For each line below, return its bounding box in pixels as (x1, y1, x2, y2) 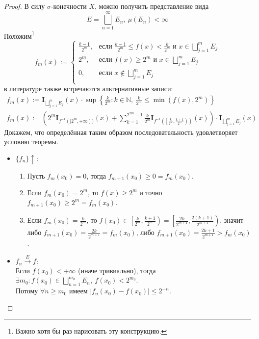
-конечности (51, 1, 87, 11)
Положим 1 (4, 29, 35, 41)
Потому (15, 286, 38, 296)
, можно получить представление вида (95, 1, 209, 11)
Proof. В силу (4, 1, 45, 11)
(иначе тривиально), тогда (78, 265, 156, 275)
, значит (220, 215, 244, 225)
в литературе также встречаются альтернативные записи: (4, 83, 173, 94)
